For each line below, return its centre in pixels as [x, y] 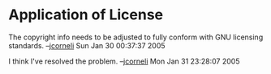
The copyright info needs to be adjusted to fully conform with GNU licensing [136, 37]
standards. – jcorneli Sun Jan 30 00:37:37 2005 [87, 45]
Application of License [86, 15]
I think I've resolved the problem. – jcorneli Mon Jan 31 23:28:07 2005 [124, 61]
